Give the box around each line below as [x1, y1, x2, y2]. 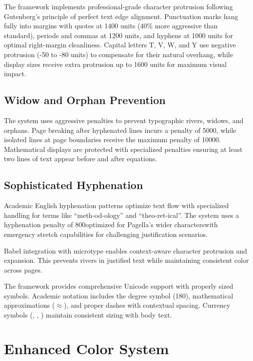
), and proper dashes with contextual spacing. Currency [63, 300, 231, 310]
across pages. [4, 264, 42, 275]
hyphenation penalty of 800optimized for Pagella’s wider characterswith [4, 219, 218, 230]
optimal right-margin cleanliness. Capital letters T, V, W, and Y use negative [4, 40, 236, 50]
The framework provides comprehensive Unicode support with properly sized [4, 281, 234, 291]
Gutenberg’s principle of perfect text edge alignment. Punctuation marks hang [4, 11, 238, 21]
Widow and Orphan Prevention [4, 92, 166, 107]
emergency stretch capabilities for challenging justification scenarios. [4, 229, 208, 239]
